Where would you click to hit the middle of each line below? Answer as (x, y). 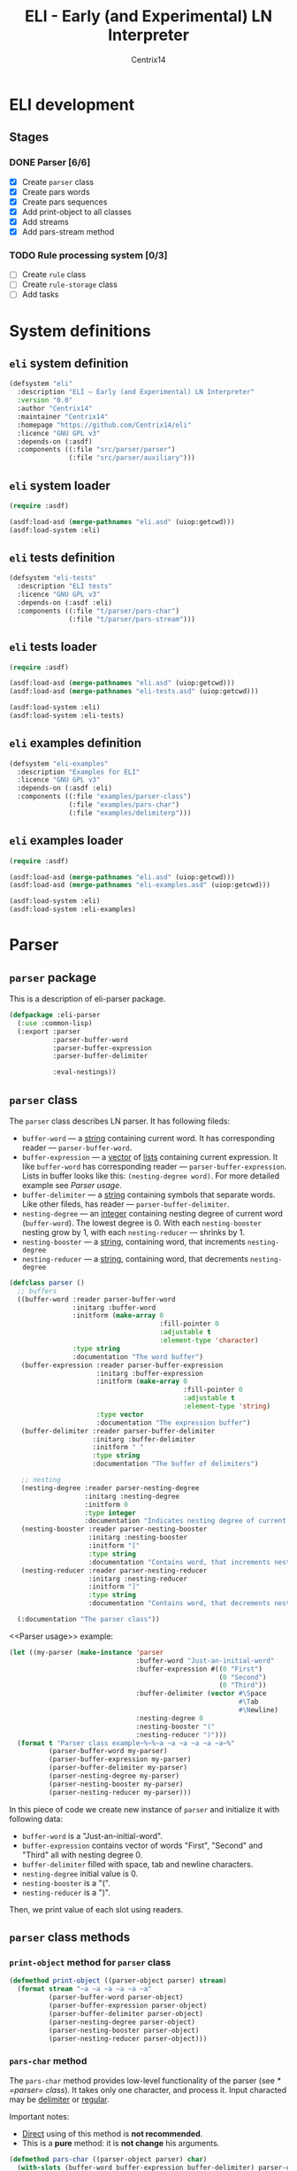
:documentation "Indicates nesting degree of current (186, 1521)
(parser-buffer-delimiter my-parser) (118, 1768)
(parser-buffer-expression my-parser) (120, 1759)
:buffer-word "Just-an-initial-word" (205, 1661)
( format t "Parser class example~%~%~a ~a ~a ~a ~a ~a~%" (126, 1743)
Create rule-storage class (69, 284)
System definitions (80, 331)
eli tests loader (53, 647)
